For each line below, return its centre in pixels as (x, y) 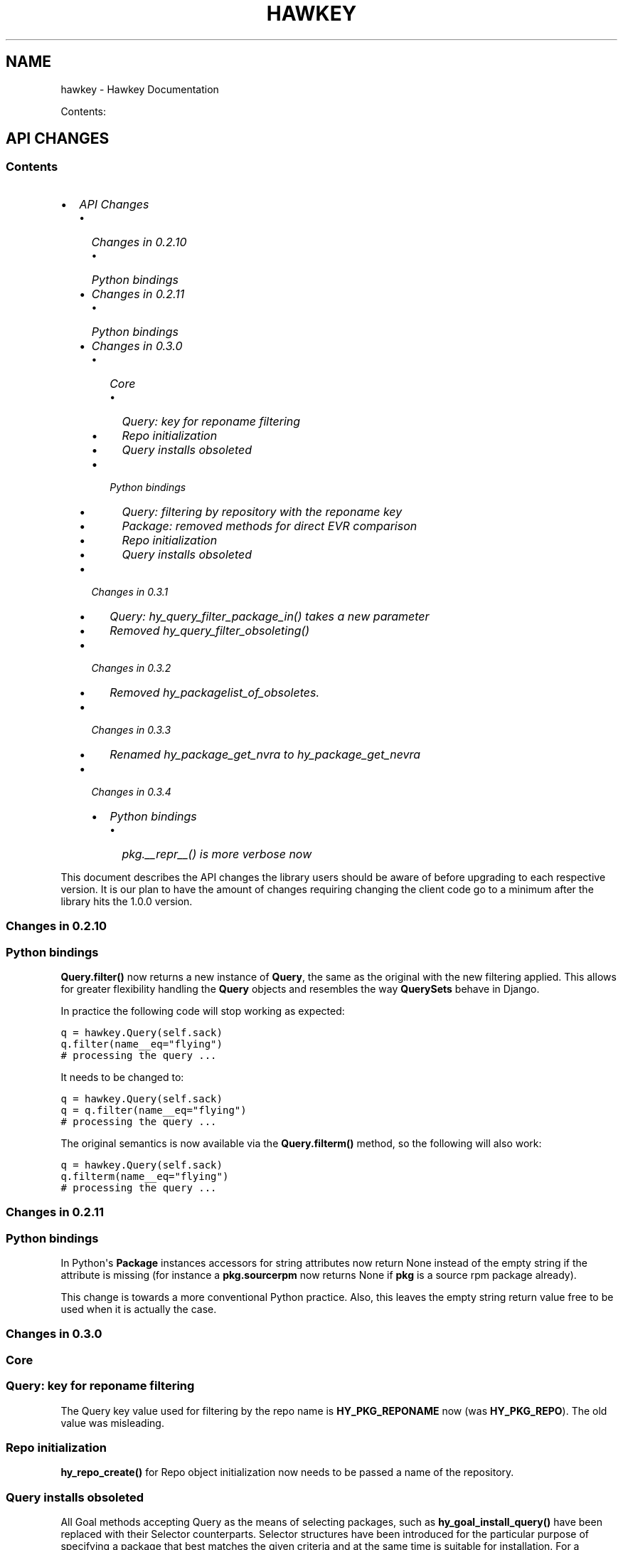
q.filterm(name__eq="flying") (145, 1176)
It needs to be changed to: (122, 1077)
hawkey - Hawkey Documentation (140, 89)
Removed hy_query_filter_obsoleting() (210, 630)
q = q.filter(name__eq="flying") (154, 1110)
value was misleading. (112, 1423)
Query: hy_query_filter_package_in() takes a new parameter (270, 616)
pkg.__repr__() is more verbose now (217, 854)
